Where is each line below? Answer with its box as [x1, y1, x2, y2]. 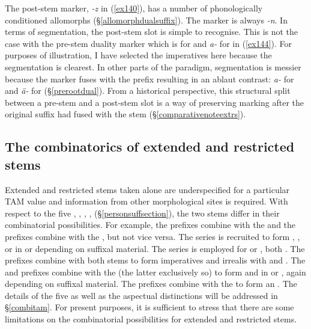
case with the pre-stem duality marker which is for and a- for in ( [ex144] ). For [5, 37, 292, 49]
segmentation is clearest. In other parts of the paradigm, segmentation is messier [5, 60, 301, 73]
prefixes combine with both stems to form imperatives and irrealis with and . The [5, 254, 306, 266]
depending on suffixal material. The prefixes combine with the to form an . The [5, 277, 297, 290]
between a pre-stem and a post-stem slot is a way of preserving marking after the [5, 96, 304, 108]
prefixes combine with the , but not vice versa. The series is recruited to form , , [5, 230, 300, 242]
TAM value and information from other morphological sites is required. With [5, 195, 288, 208]
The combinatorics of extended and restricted [5, 137, 295, 156]
